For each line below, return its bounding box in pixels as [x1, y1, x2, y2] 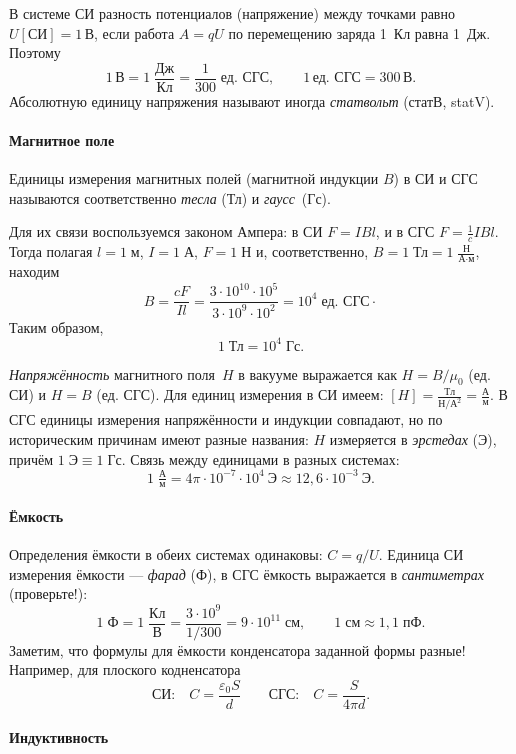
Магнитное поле [9, 130, 115, 151]
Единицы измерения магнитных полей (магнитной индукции [9, 168, 379, 189]
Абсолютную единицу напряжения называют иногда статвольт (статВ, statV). [9, 90, 495, 111]
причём [9, 448, 54, 469]
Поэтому [9, 42, 61, 63]
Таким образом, [9, 316, 104, 337]
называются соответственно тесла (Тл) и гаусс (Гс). [9, 187, 331, 208]
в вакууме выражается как [238, 363, 397, 384]
